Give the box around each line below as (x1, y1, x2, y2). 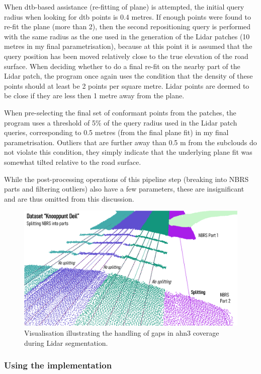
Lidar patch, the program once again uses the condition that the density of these (4, 71, 253, 81)
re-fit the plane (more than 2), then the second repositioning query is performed (4, 21, 251, 32)
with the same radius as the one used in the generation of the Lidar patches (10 (4, 31, 250, 41)
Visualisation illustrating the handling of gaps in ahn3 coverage (24, 328, 219, 338)
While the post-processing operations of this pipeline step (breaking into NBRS (4, 173, 249, 184)
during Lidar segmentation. (24, 337, 108, 348)
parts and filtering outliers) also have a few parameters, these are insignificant (4, 183, 244, 194)
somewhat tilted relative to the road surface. (4, 156, 141, 167)
